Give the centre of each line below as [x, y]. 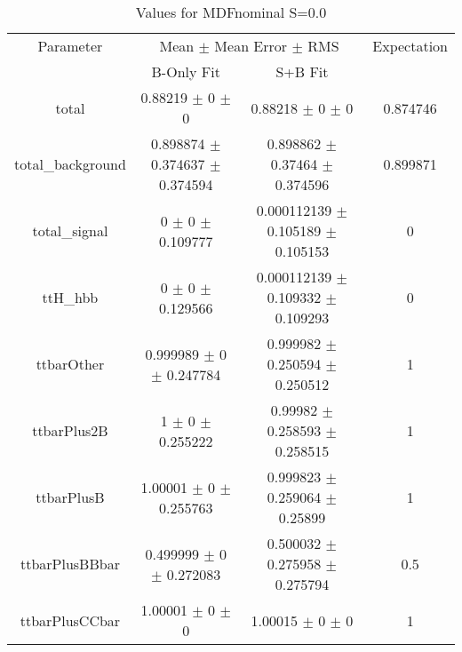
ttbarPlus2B [70, 430]
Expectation [410, 46]
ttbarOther [70, 364]
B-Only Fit [186, 72]
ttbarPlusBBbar [70, 564]
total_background [70, 164]
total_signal [70, 231]
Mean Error [251, 46]
